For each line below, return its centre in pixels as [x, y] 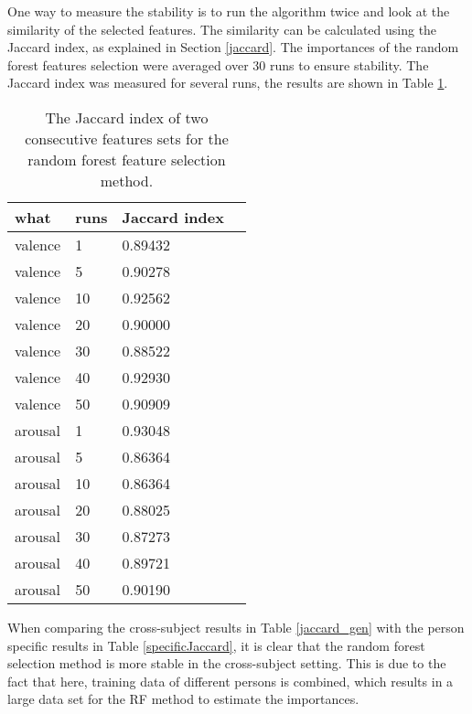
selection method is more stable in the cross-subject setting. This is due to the [227, 663]
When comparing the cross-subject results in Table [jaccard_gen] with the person [236, 627]
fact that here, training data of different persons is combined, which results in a [231, 681]
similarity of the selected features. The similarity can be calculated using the [222, 29]
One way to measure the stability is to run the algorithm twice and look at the [229, 11]
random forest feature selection [127, 159]
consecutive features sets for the [127, 138]
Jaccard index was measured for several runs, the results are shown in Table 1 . [228, 83]
